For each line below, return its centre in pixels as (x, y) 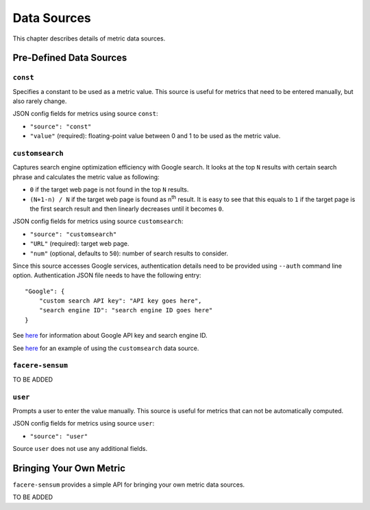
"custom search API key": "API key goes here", (120, 301)
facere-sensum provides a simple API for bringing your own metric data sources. (129, 485)
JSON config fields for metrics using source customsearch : (98, 221)
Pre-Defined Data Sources (70, 58)
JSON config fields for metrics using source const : (85, 114)
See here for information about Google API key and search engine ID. (110, 336)
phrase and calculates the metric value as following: (86, 177)
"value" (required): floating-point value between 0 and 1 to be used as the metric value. (155, 136)
